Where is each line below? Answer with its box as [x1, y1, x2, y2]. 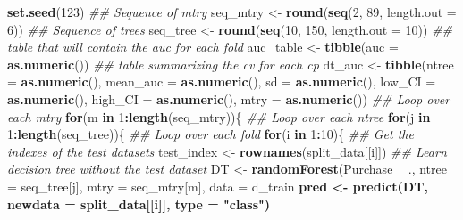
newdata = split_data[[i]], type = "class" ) [7, 194, 270, 213]
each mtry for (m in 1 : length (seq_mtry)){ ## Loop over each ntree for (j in [7, 107, 431, 126]
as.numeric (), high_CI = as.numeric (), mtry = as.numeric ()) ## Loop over [7, 89, 450, 108]
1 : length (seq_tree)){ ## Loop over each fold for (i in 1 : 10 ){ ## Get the [7, 125, 414, 143]
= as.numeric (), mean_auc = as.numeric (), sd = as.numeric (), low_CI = [7, 72, 436, 91]
